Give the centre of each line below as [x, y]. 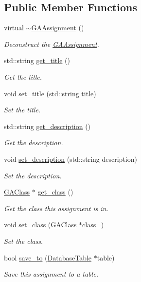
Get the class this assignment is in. [56, 208]
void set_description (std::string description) [70, 159]
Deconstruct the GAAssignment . [52, 44]
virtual [14, 28]
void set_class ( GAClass [40, 225]
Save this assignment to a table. [51, 274]
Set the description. [33, 175]
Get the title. [23, 76]
